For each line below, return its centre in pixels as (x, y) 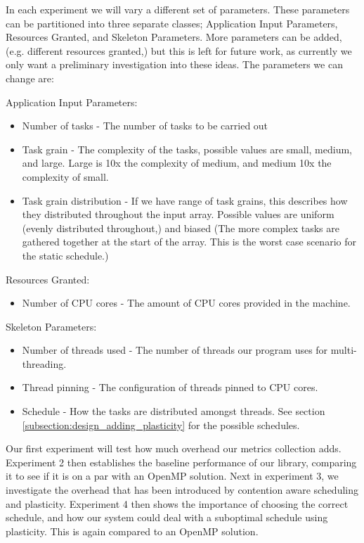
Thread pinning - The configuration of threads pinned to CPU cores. (170, 387)
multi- (344, 350)
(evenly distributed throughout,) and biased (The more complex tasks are (181, 228)
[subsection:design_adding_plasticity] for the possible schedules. (161, 424)
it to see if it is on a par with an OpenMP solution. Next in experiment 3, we (172, 476)
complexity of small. (65, 176)
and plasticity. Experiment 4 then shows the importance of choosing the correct (177, 503)
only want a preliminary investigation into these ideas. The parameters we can (174, 64)
